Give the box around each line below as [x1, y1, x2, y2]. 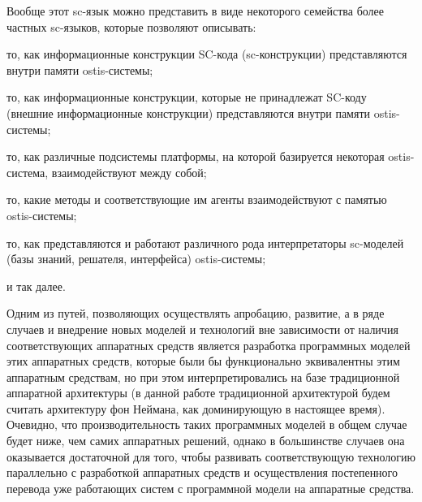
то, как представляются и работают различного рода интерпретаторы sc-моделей [6, 234, 404, 251]
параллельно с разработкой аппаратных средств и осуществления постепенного [6, 464, 398, 481]
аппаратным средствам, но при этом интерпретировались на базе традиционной [6, 368, 400, 385]
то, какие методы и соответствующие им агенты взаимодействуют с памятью [6, 191, 387, 208]
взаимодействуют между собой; [51, 163, 207, 180]
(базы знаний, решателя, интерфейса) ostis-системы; [6, 250, 266, 267]
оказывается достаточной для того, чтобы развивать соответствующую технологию [6, 448, 416, 465]
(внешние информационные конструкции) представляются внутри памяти [6, 104, 371, 121]
